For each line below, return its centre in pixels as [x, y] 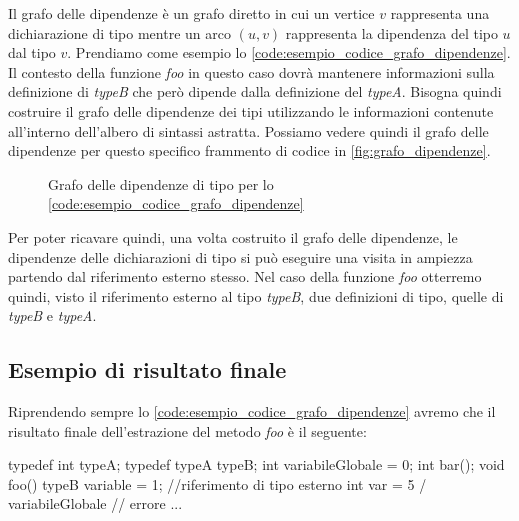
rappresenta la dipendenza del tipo [391, 32]
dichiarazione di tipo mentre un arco [119, 32]
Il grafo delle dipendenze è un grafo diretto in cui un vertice [191, 13]
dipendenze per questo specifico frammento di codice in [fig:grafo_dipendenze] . [249, 150]
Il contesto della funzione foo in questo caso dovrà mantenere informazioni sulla [251, 71]
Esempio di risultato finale [147, 369]
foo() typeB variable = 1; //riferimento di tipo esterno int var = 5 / [217, 483]
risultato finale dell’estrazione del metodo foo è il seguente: [187, 430]
